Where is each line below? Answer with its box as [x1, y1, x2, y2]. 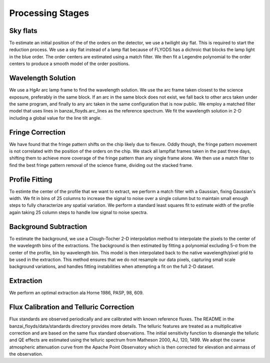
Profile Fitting [9, 175, 52, 183]
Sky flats [9, 26, 37, 35]
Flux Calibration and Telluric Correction [9, 303, 134, 311]
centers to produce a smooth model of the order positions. [9, 60, 130, 67]
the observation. [9, 351, 43, 357]
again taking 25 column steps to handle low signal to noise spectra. [9, 209, 148, 215]
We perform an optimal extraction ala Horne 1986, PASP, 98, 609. [9, 290, 144, 296]
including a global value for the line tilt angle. [9, 115, 102, 121]
